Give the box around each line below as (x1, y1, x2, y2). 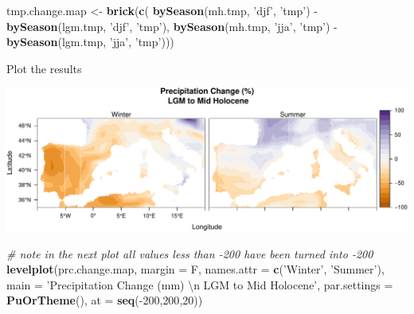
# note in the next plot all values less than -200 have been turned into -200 (6, 245, 373, 262)
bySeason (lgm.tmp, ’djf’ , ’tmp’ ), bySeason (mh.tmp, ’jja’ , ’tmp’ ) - (6, 17, 338, 34)
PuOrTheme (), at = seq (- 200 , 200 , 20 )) (6, 292, 203, 308)
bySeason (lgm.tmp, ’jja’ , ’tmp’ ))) (6, 33, 174, 50)
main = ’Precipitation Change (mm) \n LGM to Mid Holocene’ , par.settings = (6, 276, 393, 293)
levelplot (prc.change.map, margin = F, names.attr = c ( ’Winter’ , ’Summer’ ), (6, 261, 385, 277)
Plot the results (6, 60, 82, 76)
